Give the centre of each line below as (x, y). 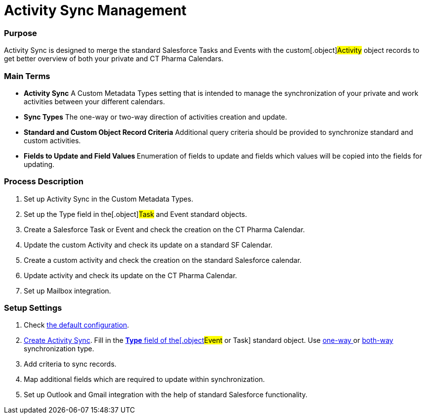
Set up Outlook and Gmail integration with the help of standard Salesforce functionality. (166, 395)
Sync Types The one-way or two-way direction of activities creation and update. (155, 117)
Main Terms (27, 76)
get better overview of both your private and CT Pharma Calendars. (114, 59)
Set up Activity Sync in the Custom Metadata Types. (108, 199)
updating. (39, 164)
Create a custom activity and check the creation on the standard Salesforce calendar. (163, 260)
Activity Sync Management (95, 10)
